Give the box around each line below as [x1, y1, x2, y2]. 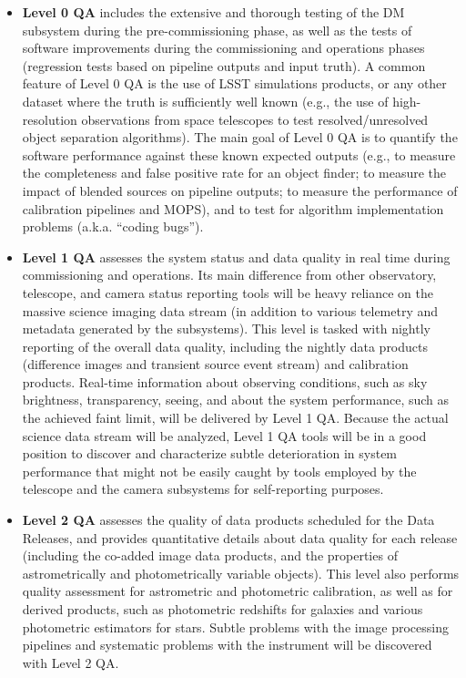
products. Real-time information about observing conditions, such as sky [22, 372, 428, 391]
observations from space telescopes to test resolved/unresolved [81, 109, 429, 128]
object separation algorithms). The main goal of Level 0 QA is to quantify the [22, 128, 458, 147]
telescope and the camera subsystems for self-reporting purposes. [22, 479, 384, 498]
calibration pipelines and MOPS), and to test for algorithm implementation [22, 199, 444, 218]
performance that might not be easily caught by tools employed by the [22, 461, 417, 480]
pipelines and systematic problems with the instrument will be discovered [22, 635, 432, 654]
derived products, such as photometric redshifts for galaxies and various [22, 600, 423, 618]
